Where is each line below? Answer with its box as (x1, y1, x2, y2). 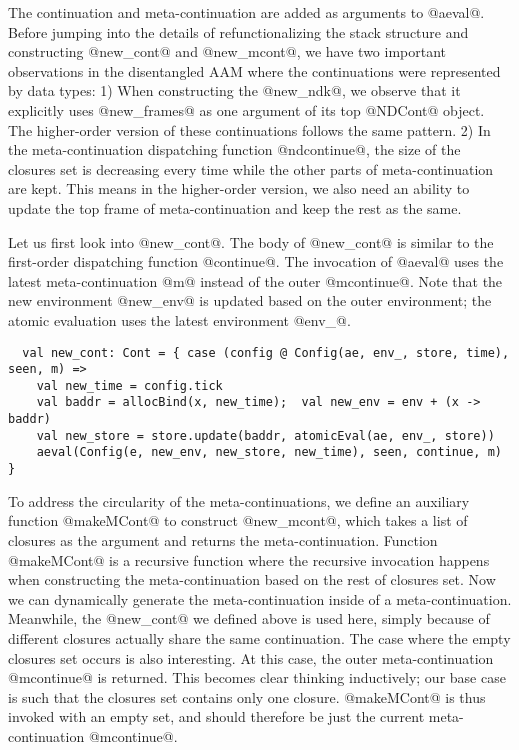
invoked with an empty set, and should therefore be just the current (8, 706, 425, 727)
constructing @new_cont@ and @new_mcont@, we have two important (8, 41, 447, 62)
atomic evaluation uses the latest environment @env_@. (8, 309, 351, 330)
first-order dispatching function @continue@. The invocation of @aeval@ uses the (8, 251, 504, 272)
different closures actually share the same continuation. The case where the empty (8, 627, 511, 648)
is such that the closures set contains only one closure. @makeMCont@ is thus (8, 686, 486, 707)
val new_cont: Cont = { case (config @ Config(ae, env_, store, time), (22, 345, 510, 360)
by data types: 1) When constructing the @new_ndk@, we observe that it (8, 80, 461, 101)
